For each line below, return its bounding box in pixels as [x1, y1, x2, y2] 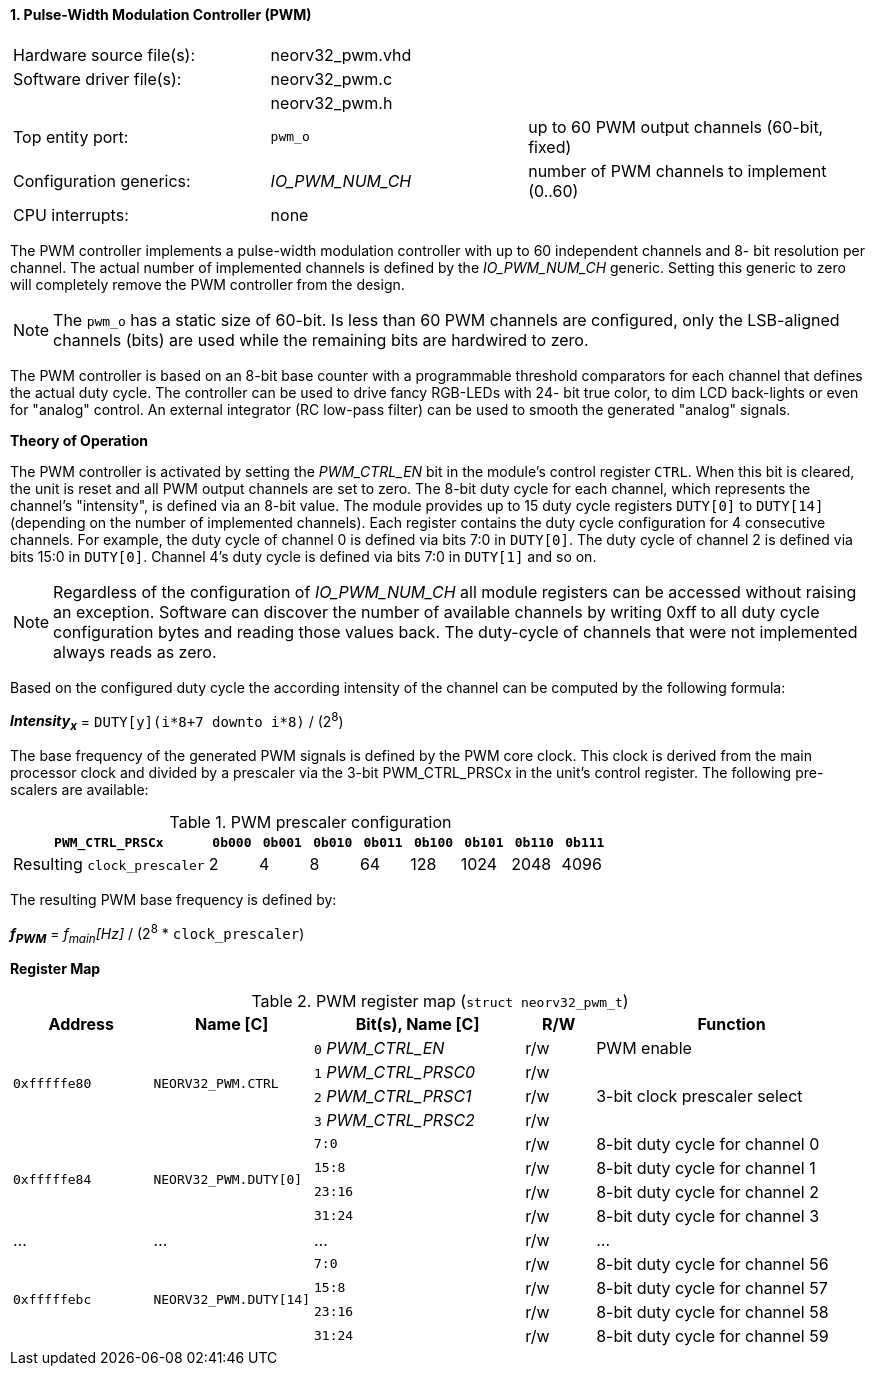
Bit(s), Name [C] [355, 1013, 480, 1034]
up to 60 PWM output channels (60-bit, [528, 116, 824, 137]
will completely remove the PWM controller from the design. [10, 275, 405, 293]
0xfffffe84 [13, 1172, 92, 1188]
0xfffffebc [13, 1292, 92, 1308]
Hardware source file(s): [13, 44, 196, 65]
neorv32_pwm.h [270, 92, 393, 113]
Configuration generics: [13, 170, 191, 191]
